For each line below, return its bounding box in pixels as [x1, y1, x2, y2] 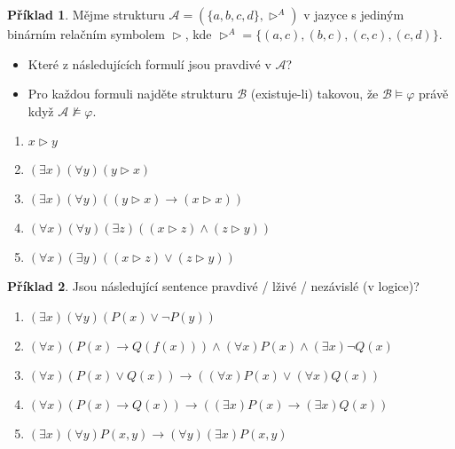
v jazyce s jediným [303, 5, 404, 23]
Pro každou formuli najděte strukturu [27, 84, 233, 103]
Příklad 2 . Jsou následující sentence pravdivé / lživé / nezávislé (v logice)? [7, 277, 420, 295]
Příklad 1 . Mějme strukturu [7, 5, 165, 23]
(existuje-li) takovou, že [250, 84, 379, 103]
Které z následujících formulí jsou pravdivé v [27, 54, 271, 73]
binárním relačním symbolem [7, 25, 165, 43]
